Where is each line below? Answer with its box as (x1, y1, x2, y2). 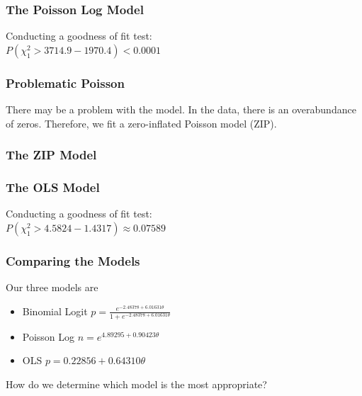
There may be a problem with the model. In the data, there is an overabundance (6, 102, 356, 117)
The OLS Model (6, 178, 100, 196)
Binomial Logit (22, 303, 88, 318)
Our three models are (6, 280, 98, 295)
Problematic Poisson (6, 74, 125, 91)
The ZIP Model (6, 146, 97, 164)
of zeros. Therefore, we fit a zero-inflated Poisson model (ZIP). (6, 115, 277, 130)
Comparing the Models (6, 251, 140, 269)
